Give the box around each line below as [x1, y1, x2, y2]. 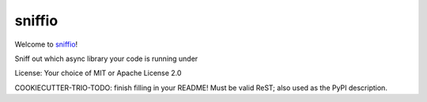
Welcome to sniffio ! [14, 40, 78, 49]
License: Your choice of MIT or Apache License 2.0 [14, 68, 182, 78]
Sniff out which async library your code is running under [14, 54, 198, 63]
